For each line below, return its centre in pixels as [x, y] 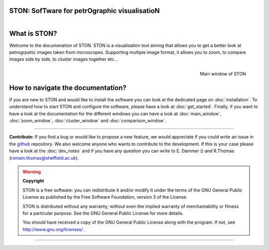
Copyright [33, 181]
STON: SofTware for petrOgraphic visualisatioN [84, 11]
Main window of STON [223, 74]
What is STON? [33, 33]
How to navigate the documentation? [68, 88]
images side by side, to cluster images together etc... [64, 59]
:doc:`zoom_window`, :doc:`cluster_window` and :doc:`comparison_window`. [88, 121]
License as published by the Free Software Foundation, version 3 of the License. [105, 197]
